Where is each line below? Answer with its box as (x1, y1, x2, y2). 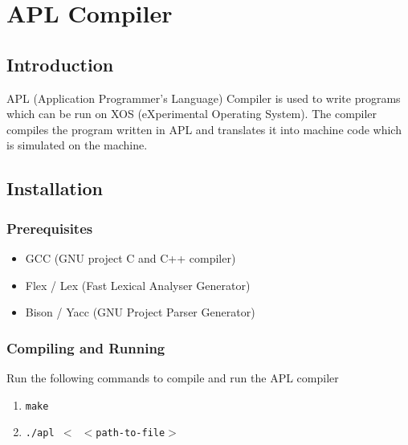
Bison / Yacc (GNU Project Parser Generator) (25, 304, 255, 320)
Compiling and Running (6, 337, 165, 357)
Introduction (6, 51, 114, 76)
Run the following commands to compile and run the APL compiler (6, 369, 339, 386)
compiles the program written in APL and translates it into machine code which (6, 120, 402, 137)
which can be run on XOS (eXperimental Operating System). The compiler (6, 105, 377, 122)
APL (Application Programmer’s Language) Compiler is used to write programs (6, 89, 401, 106)
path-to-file (96, 427, 165, 439)
